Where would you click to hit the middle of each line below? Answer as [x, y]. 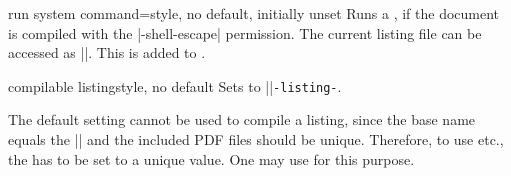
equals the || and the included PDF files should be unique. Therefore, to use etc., [256, 139]
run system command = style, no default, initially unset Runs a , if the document [254, 13]
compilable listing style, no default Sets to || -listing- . [175, 85]
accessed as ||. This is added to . [107, 52]
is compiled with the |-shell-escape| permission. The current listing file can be [245, 32]
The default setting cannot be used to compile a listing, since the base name [242, 119]
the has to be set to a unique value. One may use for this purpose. [211, 158]
